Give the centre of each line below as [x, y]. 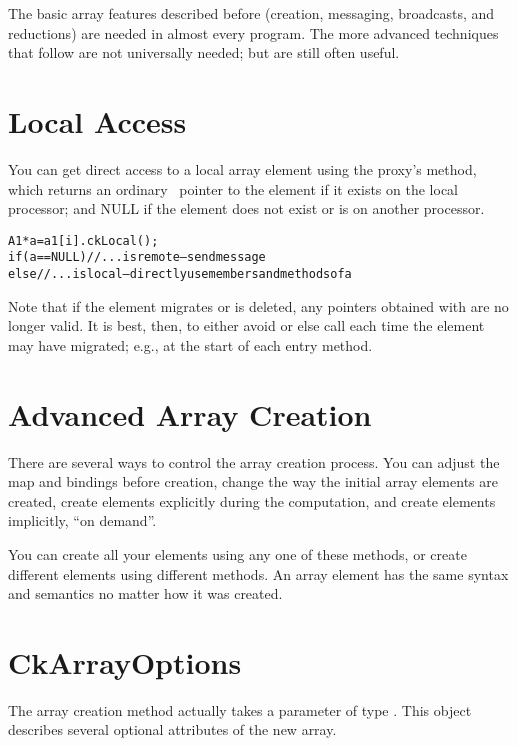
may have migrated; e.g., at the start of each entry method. [190, 344]
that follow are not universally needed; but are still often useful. [204, 52]
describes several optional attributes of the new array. [172, 729]
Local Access [97, 120]
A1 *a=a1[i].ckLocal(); [83, 240]
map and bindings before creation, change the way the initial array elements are [253, 481]
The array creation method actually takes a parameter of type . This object [240, 709]
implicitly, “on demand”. [82, 520]
